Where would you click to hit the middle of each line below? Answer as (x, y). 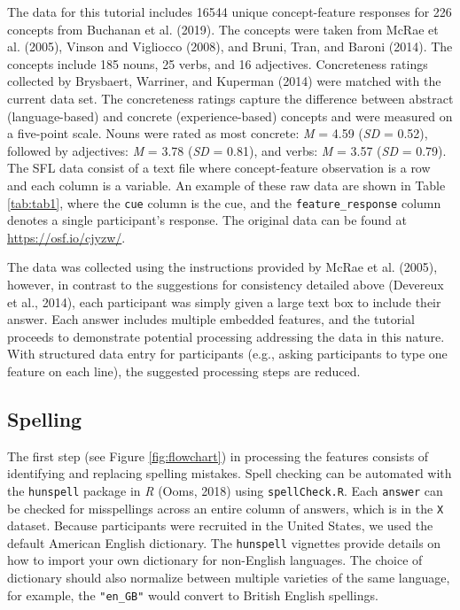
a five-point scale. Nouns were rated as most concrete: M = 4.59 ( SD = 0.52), (218, 133)
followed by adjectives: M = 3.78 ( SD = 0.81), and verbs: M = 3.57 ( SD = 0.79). (227, 150)
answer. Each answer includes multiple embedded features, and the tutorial (211, 319)
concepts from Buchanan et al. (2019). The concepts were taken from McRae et (223, 29)
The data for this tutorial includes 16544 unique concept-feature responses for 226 (230, 12)
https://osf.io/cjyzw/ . (66, 237)
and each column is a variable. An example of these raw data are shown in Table (226, 185)
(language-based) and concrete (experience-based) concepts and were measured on (230, 116)
